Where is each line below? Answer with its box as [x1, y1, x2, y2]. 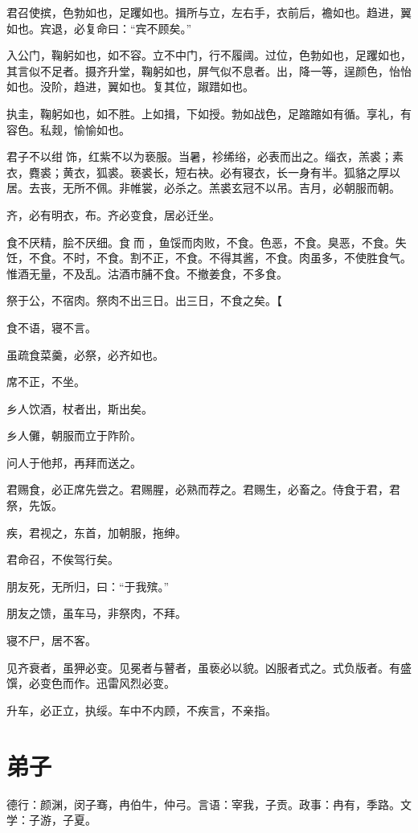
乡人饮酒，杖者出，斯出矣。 [6, 400, 153, 416]
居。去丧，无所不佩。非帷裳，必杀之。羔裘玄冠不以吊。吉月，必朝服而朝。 [6, 179, 400, 196]
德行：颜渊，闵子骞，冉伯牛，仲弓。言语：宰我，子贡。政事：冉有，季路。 [6, 795, 400, 812]
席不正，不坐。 [6, 373, 85, 390]
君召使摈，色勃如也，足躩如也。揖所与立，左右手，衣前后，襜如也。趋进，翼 [6, 4, 412, 20]
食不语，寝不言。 [6, 318, 96, 335]
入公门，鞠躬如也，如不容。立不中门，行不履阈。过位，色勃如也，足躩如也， [6, 47, 412, 64]
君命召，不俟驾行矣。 [6, 551, 119, 568]
